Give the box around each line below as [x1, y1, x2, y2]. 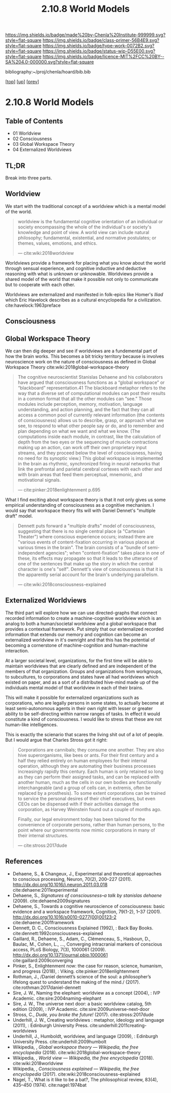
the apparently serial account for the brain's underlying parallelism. [17, 571, 159, 578]
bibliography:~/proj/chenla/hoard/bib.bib [5, 69, 91, 75]
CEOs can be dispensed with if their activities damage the [17, 801, 139, 807]
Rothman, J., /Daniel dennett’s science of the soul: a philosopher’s [12, 973, 151, 979]
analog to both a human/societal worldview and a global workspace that [5, 620, 157, 627]
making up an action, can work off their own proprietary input [17, 445, 147, 451]
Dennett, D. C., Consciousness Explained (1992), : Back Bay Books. [12, 925, 154, 931]
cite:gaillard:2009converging [12, 957, 73, 964]
